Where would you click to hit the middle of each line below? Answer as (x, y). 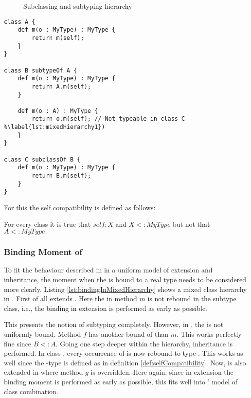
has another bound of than (129, 334)
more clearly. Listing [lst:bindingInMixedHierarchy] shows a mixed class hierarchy (125, 289)
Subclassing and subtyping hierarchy (78, 6)
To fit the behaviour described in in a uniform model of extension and (108, 270)
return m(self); (58, 38)
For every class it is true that (47, 224)
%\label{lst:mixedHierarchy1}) (54, 127)
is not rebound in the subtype (192, 298)
